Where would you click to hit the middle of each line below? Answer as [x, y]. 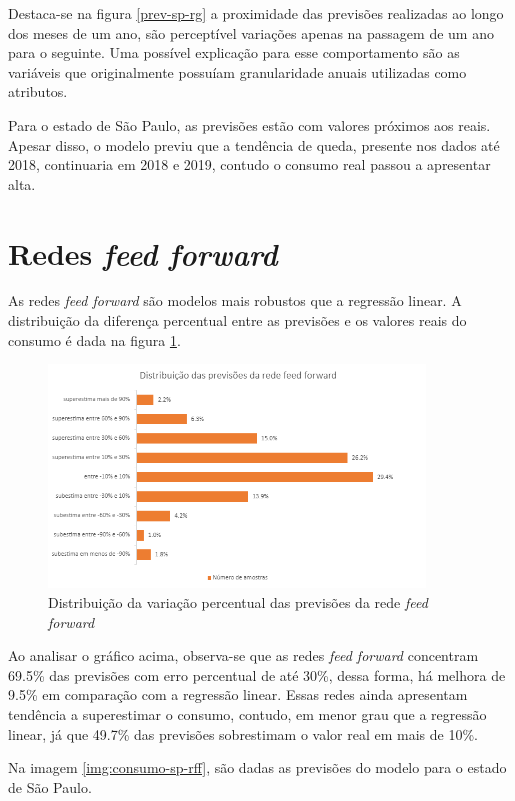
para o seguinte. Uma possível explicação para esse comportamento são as [234, 52]
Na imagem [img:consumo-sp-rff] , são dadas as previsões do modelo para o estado [257, 767]
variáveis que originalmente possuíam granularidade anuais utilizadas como [237, 71]
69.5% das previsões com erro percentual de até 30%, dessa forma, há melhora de [257, 674]
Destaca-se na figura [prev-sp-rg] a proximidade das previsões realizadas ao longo [256, 13]
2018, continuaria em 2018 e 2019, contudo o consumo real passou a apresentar [249, 164]
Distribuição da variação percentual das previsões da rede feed [238, 602]
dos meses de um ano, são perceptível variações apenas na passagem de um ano [251, 32]
